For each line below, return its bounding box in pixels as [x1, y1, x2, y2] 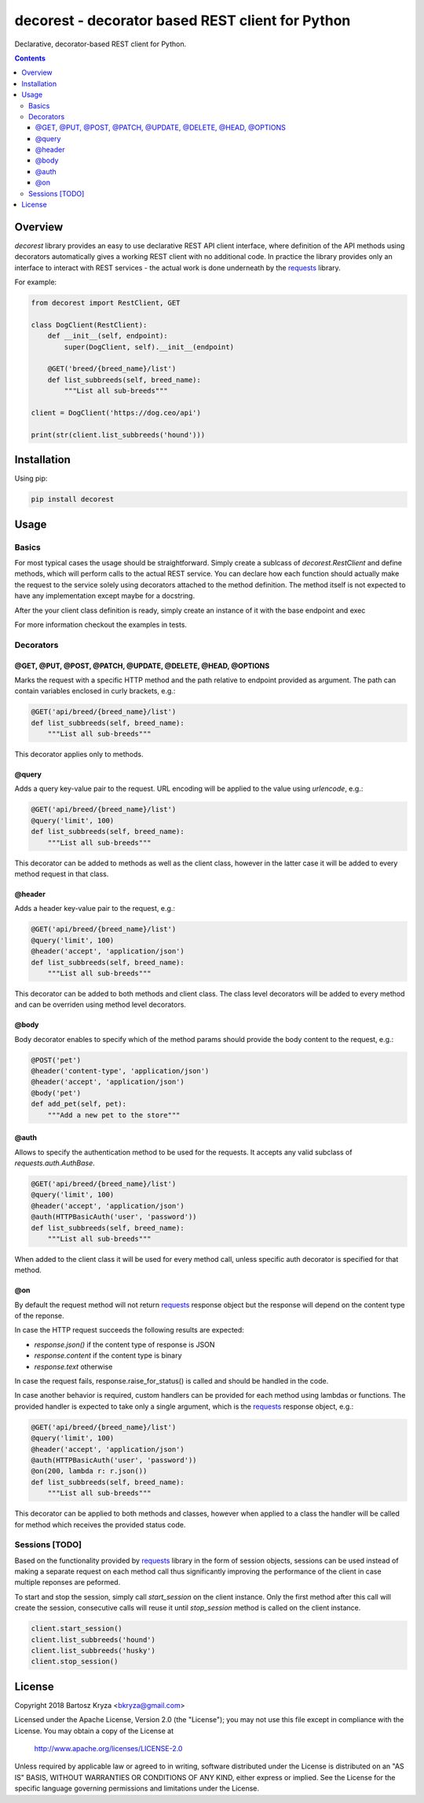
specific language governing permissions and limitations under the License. [14, 1783, 259, 1794]
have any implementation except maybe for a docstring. [14, 591, 196, 601]
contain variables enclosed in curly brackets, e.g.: [14, 686, 176, 696]
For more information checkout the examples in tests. [14, 620, 188, 629]
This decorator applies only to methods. [14, 750, 144, 759]
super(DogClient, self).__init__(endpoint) [64, 342, 235, 351]
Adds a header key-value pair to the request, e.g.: [14, 904, 176, 913]
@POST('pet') [31, 1055, 82, 1064]
